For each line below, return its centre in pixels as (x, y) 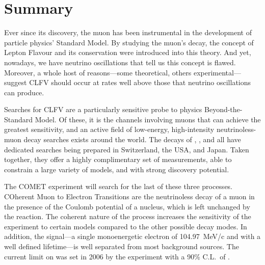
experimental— (217, 72)
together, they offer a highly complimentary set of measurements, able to (118, 159)
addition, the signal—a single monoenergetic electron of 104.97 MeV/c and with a (132, 236)
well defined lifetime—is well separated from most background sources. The (122, 246)
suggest (16, 82)
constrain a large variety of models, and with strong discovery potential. (117, 169)
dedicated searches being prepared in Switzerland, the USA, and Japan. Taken (127, 149)
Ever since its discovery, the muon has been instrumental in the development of (128, 32)
